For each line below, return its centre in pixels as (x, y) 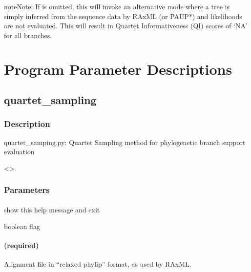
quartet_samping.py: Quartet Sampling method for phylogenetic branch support (125, 142)
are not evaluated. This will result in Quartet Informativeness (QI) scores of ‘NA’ (126, 26)
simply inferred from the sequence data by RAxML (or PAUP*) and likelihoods (123, 16)
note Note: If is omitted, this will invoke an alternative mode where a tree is (117, 6)
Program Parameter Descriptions (118, 69)
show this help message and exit (52, 209)
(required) (21, 245)
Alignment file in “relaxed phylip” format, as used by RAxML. (98, 263)
